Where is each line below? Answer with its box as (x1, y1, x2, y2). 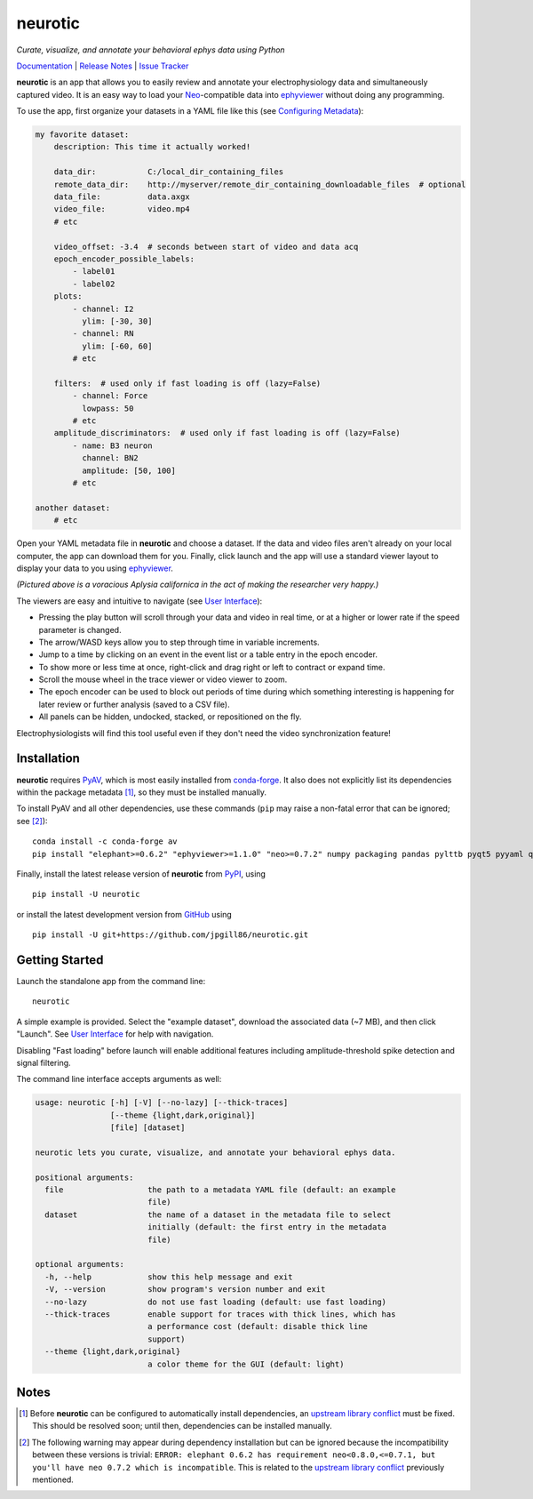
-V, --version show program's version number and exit (44, 1285, 326, 1295)
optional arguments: (35, 1259, 124, 1270)
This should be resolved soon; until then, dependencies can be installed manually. (32, 1421, 332, 1431)
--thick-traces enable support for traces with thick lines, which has (44, 1309, 396, 1319)
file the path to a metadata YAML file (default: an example (44, 1185, 396, 1195)
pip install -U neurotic (32, 889, 140, 900)
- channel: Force (72, 391, 148, 401)
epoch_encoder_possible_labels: (53, 254, 195, 264)
